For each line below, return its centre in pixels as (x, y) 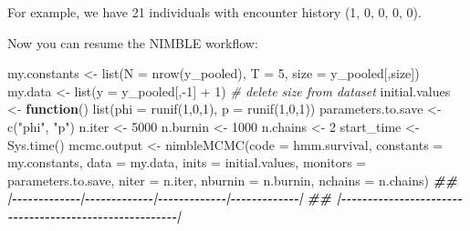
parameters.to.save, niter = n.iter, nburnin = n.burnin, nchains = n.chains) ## (232, 180)
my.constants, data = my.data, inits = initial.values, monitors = (187, 162)
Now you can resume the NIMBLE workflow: (133, 42)
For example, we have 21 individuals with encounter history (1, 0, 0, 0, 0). (214, 12)
